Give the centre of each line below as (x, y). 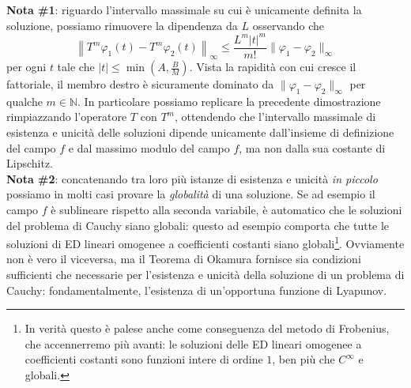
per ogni (26, 67)
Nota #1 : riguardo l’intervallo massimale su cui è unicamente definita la (184, 9)
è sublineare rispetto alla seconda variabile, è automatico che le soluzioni (226, 210)
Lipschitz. (30, 163)
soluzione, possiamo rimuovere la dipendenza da (122, 25)
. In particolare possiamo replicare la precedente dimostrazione (229, 101)
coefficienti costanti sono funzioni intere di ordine (144, 359)
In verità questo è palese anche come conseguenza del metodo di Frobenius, (207, 328)
